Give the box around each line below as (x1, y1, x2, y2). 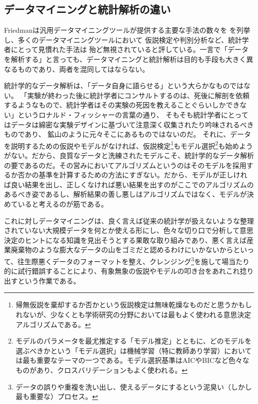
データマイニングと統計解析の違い (4, 1, 171, 17)
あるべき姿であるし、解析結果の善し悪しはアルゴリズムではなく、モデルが (4, 189, 247, 199)
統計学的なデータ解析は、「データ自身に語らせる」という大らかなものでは (4, 80, 244, 91)
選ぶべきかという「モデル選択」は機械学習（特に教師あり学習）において (15, 345, 252, 355)
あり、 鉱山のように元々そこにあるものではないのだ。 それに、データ (24, 129, 251, 139)
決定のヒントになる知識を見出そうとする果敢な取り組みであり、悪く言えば (4, 234, 247, 245)
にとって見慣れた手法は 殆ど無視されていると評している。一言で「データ (10, 44, 249, 55)
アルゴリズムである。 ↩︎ (15, 319, 91, 329)
